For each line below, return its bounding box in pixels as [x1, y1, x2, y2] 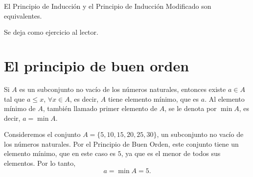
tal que [4, 93, 25, 104]
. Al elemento [205, 93, 245, 104]
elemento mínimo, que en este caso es [4, 148, 116, 158]
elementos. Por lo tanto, [4, 158, 76, 168]
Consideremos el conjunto [4, 129, 81, 139]
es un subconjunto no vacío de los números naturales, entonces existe [19, 84, 226, 94]
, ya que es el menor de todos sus [121, 148, 221, 158]
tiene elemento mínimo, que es [108, 93, 199, 104]
